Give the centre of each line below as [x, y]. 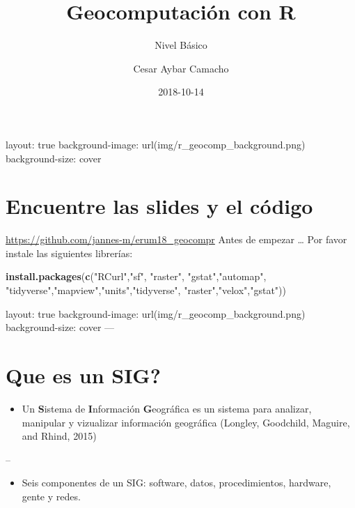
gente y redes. [51, 496]
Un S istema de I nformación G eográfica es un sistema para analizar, [167, 408]
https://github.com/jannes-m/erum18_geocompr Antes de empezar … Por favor [176, 239]
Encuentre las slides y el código [159, 206]
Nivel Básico [181, 45]
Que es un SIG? [83, 375]
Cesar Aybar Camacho [181, 68]
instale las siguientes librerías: [69, 253]
